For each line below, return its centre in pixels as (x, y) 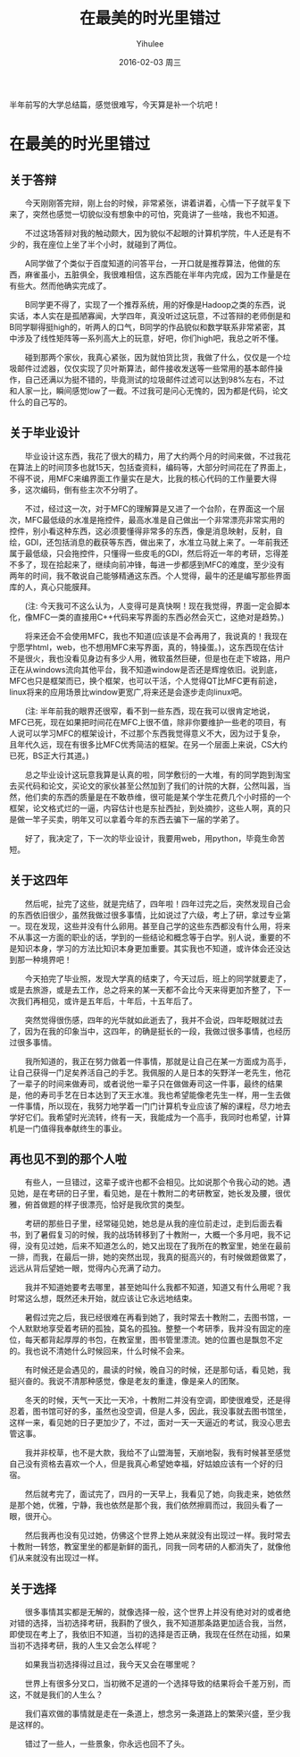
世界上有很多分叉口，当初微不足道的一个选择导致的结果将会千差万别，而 (158, 1684)
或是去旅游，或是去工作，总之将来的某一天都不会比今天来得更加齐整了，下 (146, 990)
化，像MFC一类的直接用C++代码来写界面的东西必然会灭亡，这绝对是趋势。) (146, 617)
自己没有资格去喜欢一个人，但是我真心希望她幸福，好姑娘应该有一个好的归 (146, 1464)
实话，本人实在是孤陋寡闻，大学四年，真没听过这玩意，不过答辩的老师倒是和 (150, 316)
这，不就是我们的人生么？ (56, 1694)
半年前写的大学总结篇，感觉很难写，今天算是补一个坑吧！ (115, 105)
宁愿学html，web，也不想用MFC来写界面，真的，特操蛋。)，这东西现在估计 (146, 647)
